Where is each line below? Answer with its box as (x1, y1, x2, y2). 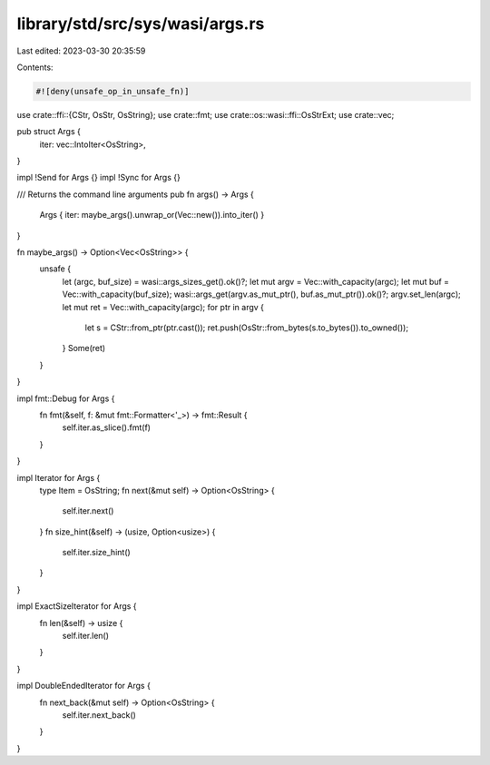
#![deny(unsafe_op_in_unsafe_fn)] (35, 86, 190, 96)
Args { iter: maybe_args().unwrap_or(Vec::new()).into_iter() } (39, 210, 265, 221)
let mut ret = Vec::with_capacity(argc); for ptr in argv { (62, 301, 265, 312)
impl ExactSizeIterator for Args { (16, 601, 137, 612)
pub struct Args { (16, 126, 81, 137)
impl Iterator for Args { (16, 472, 101, 483)
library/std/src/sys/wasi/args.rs (16, 14, 265, 34)
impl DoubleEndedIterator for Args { (16, 681, 152, 691)
